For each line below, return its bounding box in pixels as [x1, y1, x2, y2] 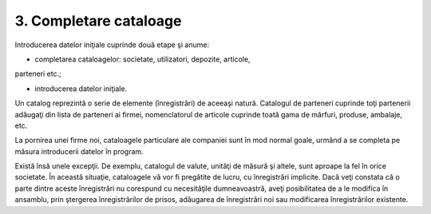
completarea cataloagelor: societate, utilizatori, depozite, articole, [34, 54, 251, 64]
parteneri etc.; [14, 69, 61, 79]
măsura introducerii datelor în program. [14, 146, 144, 156]
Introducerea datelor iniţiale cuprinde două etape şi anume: [14, 40, 210, 50]
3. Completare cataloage [14, 12, 182, 30]
